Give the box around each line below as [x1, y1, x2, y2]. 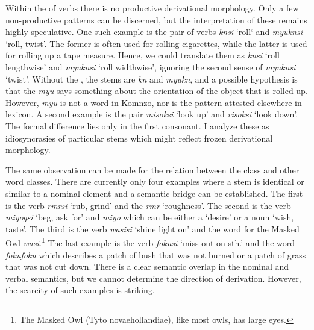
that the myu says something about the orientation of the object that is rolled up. [5, 84, 308, 97]
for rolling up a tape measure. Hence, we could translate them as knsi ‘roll [5, 49, 280, 61]
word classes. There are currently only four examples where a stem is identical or [5, 175, 304, 188]
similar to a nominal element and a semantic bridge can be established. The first [5, 187, 303, 199]
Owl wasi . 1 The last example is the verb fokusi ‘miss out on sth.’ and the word [5, 235, 295, 249]
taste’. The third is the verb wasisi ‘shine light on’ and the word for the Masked [5, 222, 300, 235]
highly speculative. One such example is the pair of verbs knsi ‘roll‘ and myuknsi [5, 25, 303, 38]
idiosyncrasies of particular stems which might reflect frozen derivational [5, 131, 273, 144]
